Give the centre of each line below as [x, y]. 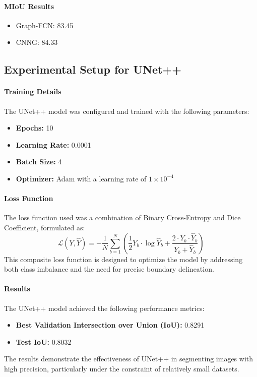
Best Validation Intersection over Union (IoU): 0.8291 [110, 325]
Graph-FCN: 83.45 [45, 25]
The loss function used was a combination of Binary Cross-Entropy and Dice [122, 217]
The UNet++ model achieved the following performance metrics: [104, 308]
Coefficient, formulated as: [45, 227]
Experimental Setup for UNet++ [93, 69]
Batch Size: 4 [39, 162]
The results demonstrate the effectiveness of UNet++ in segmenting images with [129, 359]
